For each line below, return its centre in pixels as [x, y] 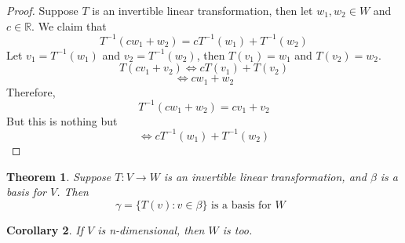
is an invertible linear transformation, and [265, 176]
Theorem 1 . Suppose [59, 176]
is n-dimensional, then [151, 229]
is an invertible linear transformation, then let [202, 10]
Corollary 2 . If [45, 229]
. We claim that [69, 25]
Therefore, [31, 91]
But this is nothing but [62, 120]
